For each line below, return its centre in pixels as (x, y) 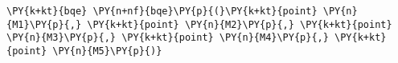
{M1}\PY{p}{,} (44, 24)
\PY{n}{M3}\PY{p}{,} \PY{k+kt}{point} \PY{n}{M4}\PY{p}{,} (168, 38)
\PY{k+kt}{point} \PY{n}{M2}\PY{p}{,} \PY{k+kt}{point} (240, 24)
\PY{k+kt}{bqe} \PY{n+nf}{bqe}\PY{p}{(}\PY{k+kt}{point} (162, 11)
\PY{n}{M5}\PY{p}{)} (107, 51)
